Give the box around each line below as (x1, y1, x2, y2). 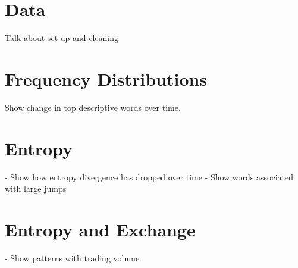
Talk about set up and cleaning (5, 32, 119, 44)
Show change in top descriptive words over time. (5, 101, 181, 113)
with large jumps (5, 182, 67, 195)
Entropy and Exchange (5, 217, 196, 241)
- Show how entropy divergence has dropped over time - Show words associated (5, 170, 294, 183)
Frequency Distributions (5, 66, 208, 91)
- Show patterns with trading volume (5, 251, 140, 264)
